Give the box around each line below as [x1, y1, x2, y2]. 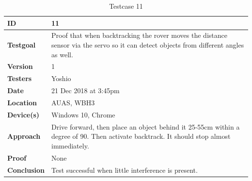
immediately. [51, 140, 89, 150]
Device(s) [7, 109, 40, 119]
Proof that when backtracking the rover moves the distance [51, 30, 227, 40]
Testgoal [7, 40, 36, 50]
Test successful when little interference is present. [51, 165, 198, 175]
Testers [7, 73, 32, 83]
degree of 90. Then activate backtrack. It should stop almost [51, 131, 231, 141]
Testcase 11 [109, 1, 143, 11]
